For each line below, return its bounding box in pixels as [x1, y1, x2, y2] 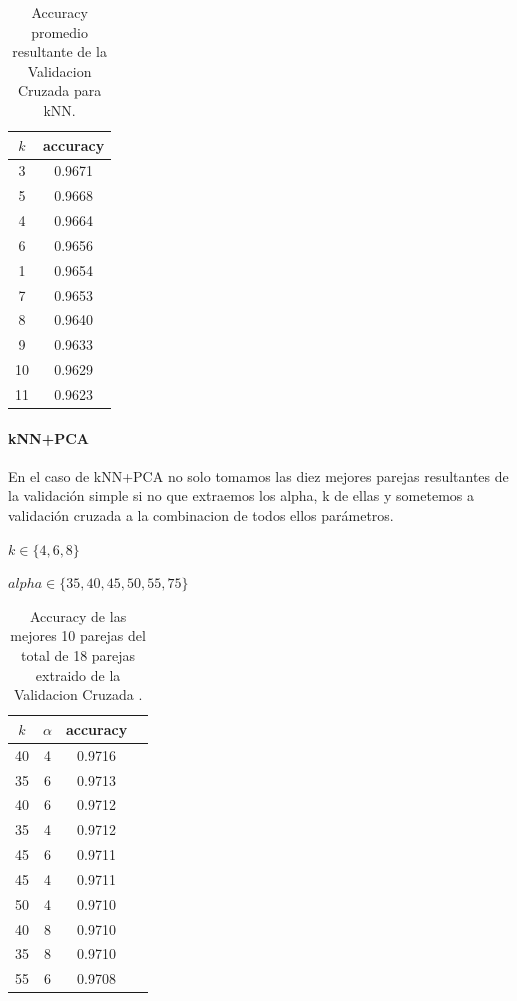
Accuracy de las [30, 605, 127, 626]
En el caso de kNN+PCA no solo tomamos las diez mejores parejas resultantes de [8, 465, 509, 486]
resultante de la [12, 41, 107, 62]
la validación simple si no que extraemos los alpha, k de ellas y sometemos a [8, 485, 475, 506]
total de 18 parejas [21, 645, 136, 666]
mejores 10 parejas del [10, 625, 146, 646]
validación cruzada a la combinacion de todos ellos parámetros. [8, 505, 394, 526]
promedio [31, 21, 89, 42]
